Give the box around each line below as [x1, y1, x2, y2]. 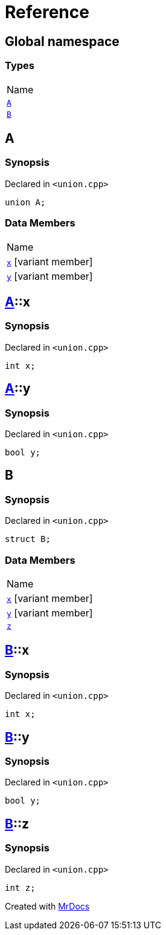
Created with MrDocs [5, 900, 90, 911]
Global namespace [5, 33, 120, 49]
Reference [5, 2, 89, 22]
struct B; [5, 534, 51, 544]
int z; [5, 882, 36, 893]
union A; [5, 197, 46, 207]
